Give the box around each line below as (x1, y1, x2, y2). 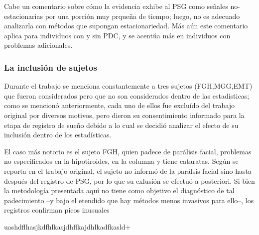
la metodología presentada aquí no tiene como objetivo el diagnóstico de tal (4, 185, 235, 196)
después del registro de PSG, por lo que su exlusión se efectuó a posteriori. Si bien (4, 175, 255, 186)
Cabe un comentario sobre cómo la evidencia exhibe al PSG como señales (4, 1, 228, 11)
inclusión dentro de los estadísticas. (4, 129, 112, 140)
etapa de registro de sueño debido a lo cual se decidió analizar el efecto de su (4, 119, 239, 130)
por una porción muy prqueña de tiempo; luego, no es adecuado (45, 10, 240, 21)
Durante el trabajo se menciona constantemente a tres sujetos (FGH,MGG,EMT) (4, 81, 253, 91)
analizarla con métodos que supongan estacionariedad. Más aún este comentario (4, 20, 248, 31)
